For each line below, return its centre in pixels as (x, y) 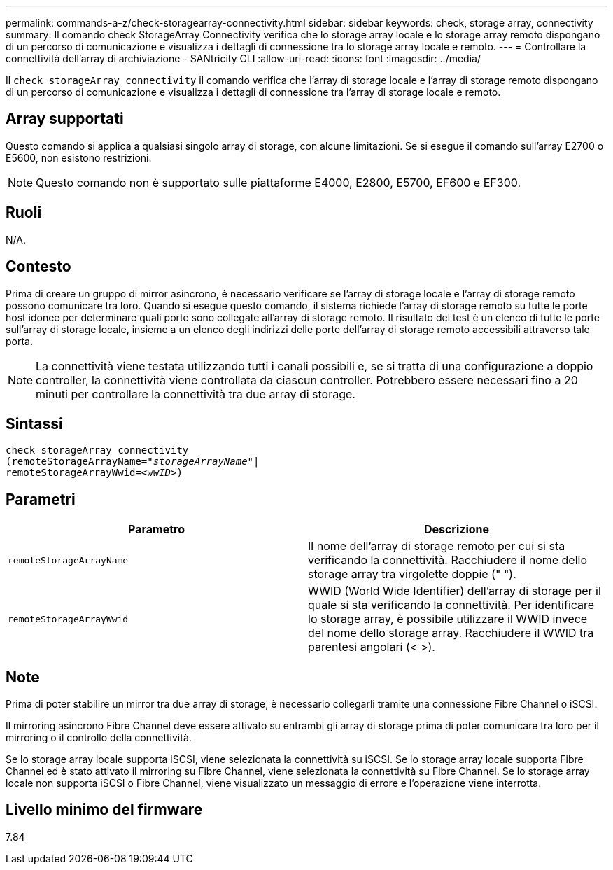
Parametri (41, 499)
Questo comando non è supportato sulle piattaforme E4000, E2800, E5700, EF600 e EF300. (279, 182)
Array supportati (65, 119)
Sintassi (34, 423)
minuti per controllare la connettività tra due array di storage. (196, 394)
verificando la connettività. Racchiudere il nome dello (448, 560)
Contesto (38, 267)
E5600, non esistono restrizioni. (79, 157)
